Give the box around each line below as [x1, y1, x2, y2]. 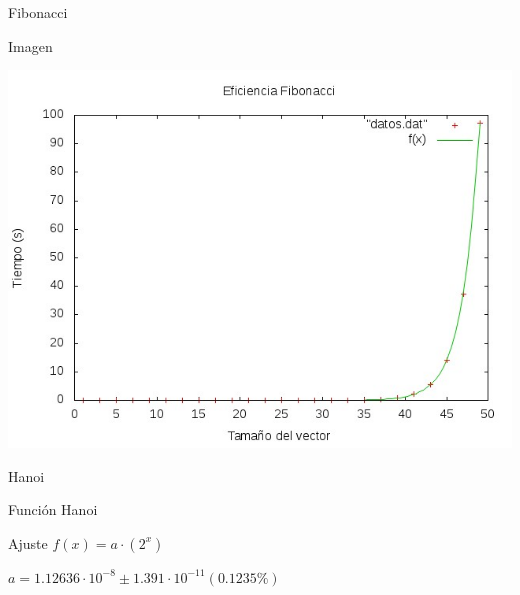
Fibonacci [8, 2, 68, 22]
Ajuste [8, 532, 48, 553]
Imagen [8, 35, 53, 56]
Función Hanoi [8, 499, 98, 520]
